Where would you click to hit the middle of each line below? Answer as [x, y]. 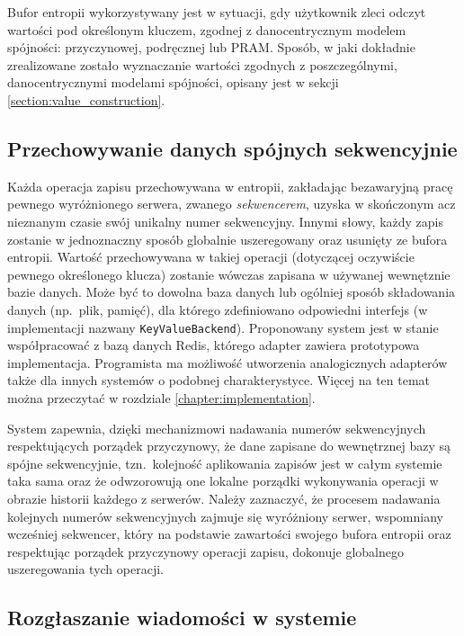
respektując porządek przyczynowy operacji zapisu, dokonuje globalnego [205, 551]
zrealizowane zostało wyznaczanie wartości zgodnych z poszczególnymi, [202, 64]
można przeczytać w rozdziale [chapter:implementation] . [161, 397]
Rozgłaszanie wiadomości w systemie [182, 618]
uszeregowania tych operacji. [85, 569]
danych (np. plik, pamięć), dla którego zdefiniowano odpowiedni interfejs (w [218, 309]
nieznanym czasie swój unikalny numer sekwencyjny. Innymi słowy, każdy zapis [225, 221]
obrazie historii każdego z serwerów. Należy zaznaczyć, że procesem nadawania [224, 498]
